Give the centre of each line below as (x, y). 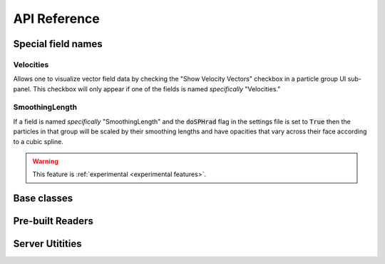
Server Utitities (47, 244)
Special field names (58, 44)
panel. (22, 88)
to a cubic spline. (38, 141)
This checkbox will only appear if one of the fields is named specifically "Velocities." (157, 88)
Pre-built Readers (53, 221)
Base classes (43, 199)
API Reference (56, 19)
